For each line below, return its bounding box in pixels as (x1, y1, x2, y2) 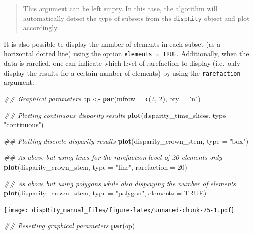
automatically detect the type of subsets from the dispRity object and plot (23, 13, 250, 23)
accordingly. (23, 22, 59, 33)
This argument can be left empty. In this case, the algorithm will (23, 3, 218, 13)
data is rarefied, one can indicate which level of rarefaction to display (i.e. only (4, 58, 241, 68)
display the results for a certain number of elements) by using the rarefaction (4, 67, 241, 78)
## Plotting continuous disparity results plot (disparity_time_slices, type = (4, 110, 233, 120)
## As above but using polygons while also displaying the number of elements (4, 178, 236, 188)
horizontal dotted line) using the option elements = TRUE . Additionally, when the (4, 48, 249, 58)
